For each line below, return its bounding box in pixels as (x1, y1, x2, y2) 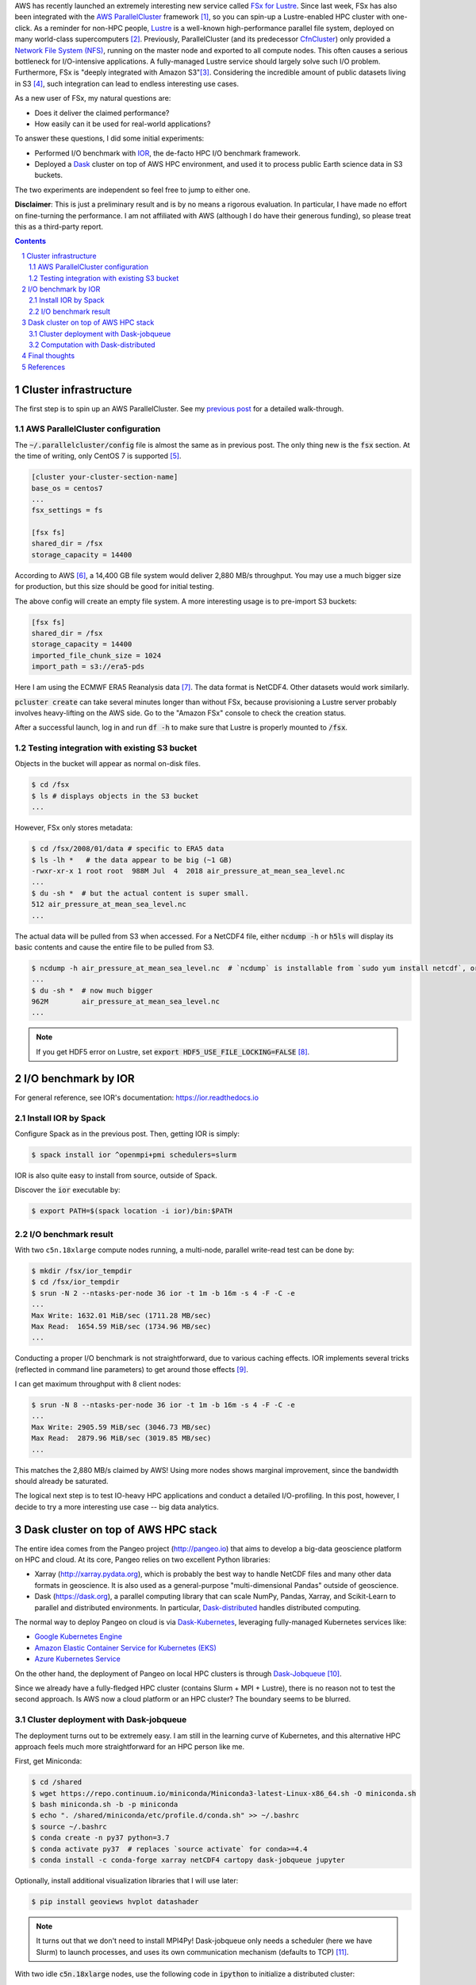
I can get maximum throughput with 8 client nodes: (14, 1379, 182, 1389)
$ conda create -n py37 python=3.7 (31, 1833, 170, 1842)
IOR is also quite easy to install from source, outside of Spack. (14, 1170, 217, 1180)
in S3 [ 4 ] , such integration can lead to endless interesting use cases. (14, 79, 240, 88)
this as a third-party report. (14, 222, 103, 232)
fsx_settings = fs (31, 506, 103, 515)
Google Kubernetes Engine (34, 1632, 123, 1641)
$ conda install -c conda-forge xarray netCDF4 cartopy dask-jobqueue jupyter (31, 1856, 345, 1865)
